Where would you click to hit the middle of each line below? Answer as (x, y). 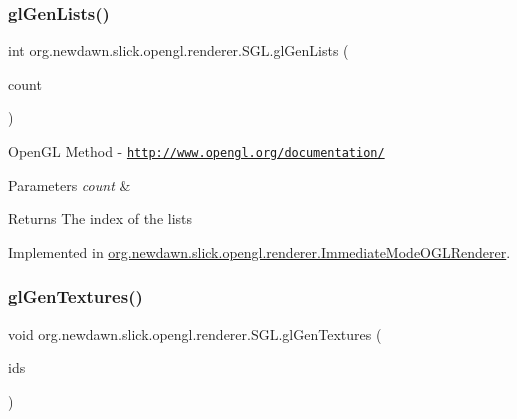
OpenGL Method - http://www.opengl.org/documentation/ (196, 151)
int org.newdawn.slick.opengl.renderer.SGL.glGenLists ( (178, 50)
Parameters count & (69, 184)
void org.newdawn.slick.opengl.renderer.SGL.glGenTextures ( (195, 333)
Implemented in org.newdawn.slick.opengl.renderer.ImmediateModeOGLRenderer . (259, 251)
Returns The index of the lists (100, 218)
